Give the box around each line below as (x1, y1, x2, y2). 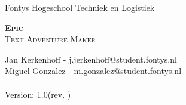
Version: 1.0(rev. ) (5, 88, 71, 100)
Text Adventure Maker (5, 33, 96, 45)
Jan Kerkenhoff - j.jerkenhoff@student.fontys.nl (5, 52, 177, 65)
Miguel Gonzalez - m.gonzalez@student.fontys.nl (5, 64, 182, 77)
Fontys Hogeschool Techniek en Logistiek (5, 1, 155, 13)
